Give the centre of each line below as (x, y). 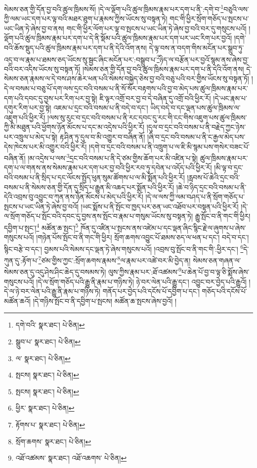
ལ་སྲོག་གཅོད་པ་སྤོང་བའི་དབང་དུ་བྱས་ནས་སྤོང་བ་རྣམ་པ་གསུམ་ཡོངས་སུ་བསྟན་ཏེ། (99, 216)
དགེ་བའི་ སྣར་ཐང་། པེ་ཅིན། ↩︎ (50, 325)
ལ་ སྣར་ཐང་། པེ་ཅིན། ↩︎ (43, 358)
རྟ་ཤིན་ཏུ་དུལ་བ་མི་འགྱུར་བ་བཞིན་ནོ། (102, 137)
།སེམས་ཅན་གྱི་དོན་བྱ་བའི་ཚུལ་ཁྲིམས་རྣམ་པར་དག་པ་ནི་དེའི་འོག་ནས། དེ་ (167, 69)
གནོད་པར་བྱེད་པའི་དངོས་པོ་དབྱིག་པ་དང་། (151, 291)
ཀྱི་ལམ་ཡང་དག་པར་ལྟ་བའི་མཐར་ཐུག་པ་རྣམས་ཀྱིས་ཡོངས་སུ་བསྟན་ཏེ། (86, 19)
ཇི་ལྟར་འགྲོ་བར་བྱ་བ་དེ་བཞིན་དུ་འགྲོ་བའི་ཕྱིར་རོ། (155, 98)
